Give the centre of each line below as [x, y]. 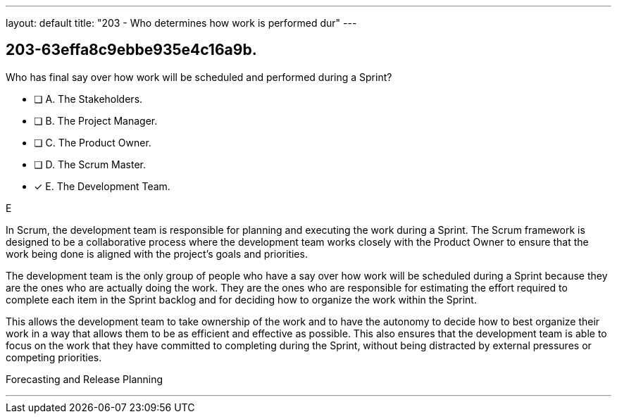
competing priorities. [54, 357]
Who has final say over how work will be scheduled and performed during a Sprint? [199, 77]
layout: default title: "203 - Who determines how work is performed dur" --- [181, 23]
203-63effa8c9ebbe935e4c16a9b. [131, 50]
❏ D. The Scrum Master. [90, 164]
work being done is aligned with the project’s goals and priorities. [157, 254]
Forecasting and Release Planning [85, 379]
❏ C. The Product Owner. [93, 142]
